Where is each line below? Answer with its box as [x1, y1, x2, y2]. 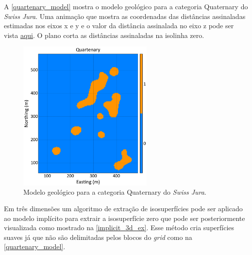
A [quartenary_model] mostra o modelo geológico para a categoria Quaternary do [4, 1, 248, 11]
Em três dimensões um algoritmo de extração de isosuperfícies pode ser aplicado [4, 203, 243, 213]
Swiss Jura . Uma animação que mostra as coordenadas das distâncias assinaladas [4, 11, 246, 21]
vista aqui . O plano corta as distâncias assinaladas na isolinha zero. [4, 30, 204, 40]
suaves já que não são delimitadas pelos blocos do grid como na [4, 232, 192, 242]
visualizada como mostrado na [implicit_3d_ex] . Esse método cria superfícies [4, 222, 235, 233]
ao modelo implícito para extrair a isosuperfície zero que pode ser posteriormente [4, 213, 245, 223]
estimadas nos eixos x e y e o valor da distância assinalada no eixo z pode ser [4, 20, 234, 31]
